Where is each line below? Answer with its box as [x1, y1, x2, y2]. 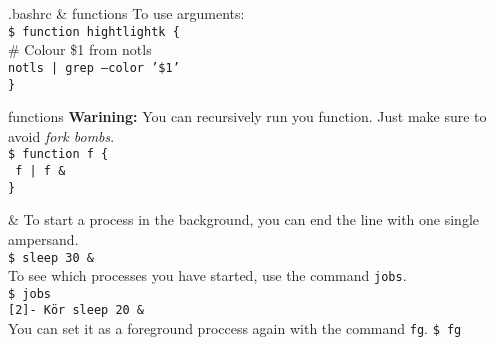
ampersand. [8, 228, 79, 249]
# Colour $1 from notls [8, 39, 152, 60]
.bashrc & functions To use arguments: [8, 3, 245, 23]
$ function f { [8, 147, 109, 162]
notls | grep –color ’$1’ [8, 60, 180, 75]
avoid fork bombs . [8, 125, 115, 146]
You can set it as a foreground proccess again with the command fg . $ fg [8, 318, 462, 339]
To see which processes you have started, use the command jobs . [8, 265, 407, 286]
